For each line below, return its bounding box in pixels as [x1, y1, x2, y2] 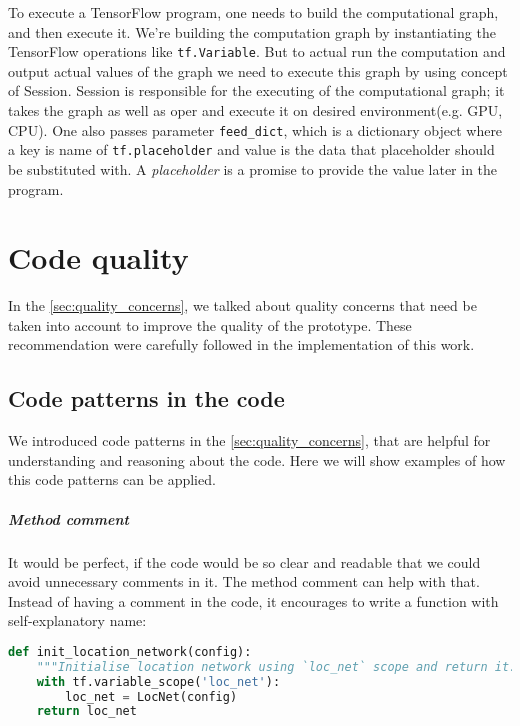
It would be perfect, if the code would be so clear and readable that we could [8, 551, 481, 572]
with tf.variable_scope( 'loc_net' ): [36, 674, 281, 689]
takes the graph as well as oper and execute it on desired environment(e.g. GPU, [8, 100, 503, 121]
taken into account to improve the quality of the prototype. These [8, 314, 412, 335]
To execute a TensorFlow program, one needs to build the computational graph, [8, 2, 499, 22]
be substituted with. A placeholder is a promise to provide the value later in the [8, 158, 498, 179]
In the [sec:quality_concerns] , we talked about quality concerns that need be [8, 295, 477, 316]
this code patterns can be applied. [8, 469, 216, 490]
